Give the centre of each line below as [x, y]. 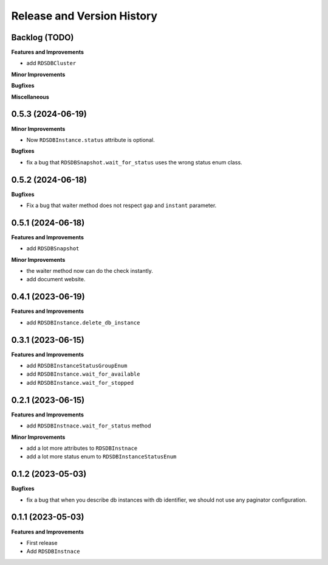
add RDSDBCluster [51, 63]
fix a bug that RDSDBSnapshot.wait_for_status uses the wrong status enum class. [134, 162]
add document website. [56, 279]
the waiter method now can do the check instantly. [90, 271]
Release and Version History [84, 16]
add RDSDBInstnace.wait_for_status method [89, 426]
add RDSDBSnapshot [53, 248]
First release [42, 542]
